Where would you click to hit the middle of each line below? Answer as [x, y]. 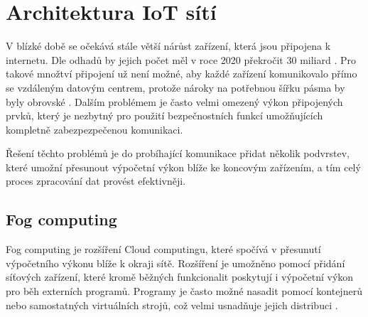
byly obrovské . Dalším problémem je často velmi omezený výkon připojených [174, 101]
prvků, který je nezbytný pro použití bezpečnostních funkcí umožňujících [164, 115]
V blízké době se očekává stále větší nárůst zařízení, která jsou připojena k [168, 46]
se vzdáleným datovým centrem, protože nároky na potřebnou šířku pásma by [175, 87]
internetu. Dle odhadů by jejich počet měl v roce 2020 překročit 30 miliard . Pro [181, 59]
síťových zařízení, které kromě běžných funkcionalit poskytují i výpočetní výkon [180, 277]
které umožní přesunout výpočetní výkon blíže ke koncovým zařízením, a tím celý [183, 167]
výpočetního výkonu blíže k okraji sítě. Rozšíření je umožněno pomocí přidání [175, 263]
